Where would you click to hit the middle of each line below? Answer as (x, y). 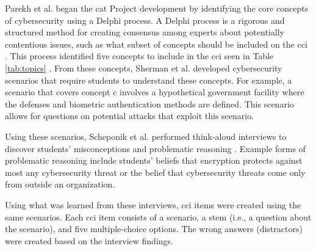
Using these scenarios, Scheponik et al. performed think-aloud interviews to (146, 136)
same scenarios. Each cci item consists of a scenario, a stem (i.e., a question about (158, 216)
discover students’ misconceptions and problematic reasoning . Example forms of (155, 148)
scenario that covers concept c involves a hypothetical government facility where (155, 92)
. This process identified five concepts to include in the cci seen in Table (139, 56)
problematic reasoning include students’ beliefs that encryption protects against (154, 160)
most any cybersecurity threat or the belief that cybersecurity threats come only (155, 172)
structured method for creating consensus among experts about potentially (145, 32)
